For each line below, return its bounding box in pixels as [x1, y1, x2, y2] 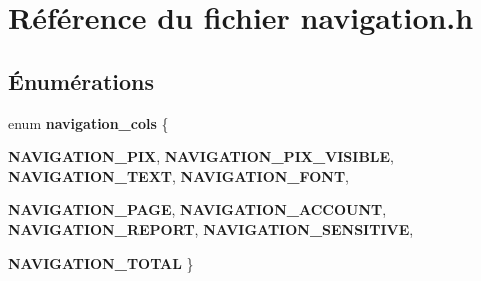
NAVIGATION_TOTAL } [8, 252, 194, 273]
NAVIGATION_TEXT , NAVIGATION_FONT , [8, 165, 349, 186]
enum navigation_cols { [8, 112, 169, 133]
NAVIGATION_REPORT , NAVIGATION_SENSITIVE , [8, 218, 414, 239]
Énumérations [8, 65, 155, 96]
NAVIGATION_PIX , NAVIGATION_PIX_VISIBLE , [8, 146, 395, 167]
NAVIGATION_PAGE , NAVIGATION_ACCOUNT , [8, 199, 387, 220]
